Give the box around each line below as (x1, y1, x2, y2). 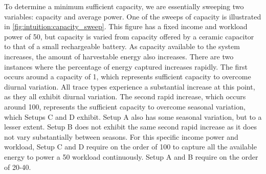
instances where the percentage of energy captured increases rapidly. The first (4, 61, 248, 72)
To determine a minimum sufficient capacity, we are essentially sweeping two (4, 1, 244, 11)
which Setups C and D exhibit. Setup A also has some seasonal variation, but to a (4, 111, 262, 122)
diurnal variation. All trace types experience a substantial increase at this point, (4, 81, 255, 92)
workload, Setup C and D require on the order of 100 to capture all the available (4, 141, 257, 152)
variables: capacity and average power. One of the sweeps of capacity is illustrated (4, 11, 261, 21)
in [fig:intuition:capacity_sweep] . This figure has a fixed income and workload (4, 21, 248, 32)
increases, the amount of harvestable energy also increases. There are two (4, 51, 234, 61)
